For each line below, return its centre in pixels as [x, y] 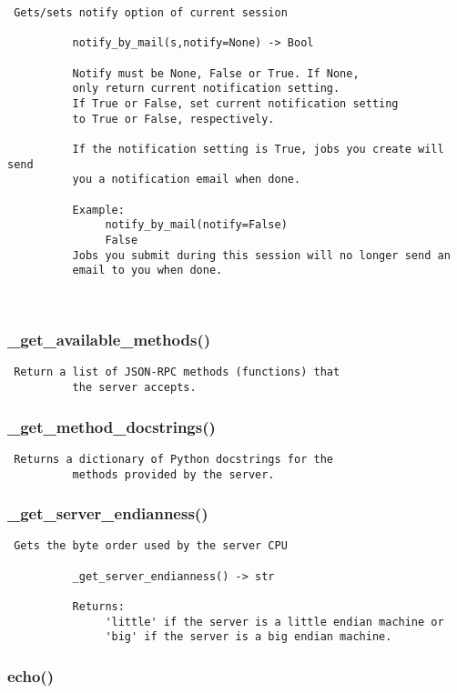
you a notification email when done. [187, 180]
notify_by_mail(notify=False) [196, 225]
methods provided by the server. [173, 474]
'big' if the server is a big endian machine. [249, 637]
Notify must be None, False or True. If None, [216, 73]
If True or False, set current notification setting [235, 103]
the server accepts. [134, 387]
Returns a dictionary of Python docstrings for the [173, 459]
